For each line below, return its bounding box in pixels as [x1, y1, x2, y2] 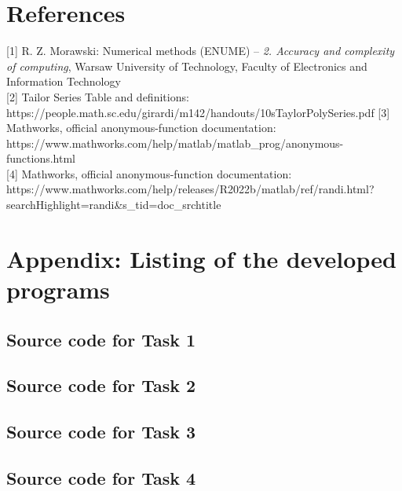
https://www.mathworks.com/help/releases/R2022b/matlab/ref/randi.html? [6, 181, 375, 197]
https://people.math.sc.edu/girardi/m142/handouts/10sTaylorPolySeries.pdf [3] [6, 104, 390, 120]
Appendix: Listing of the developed [6, 242, 397, 274]
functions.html [6, 150, 75, 167]
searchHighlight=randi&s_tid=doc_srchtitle [6, 196, 221, 213]
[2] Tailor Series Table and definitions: [6, 88, 189, 104]
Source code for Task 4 [6, 465, 196, 489]
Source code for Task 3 [6, 420, 196, 444]
